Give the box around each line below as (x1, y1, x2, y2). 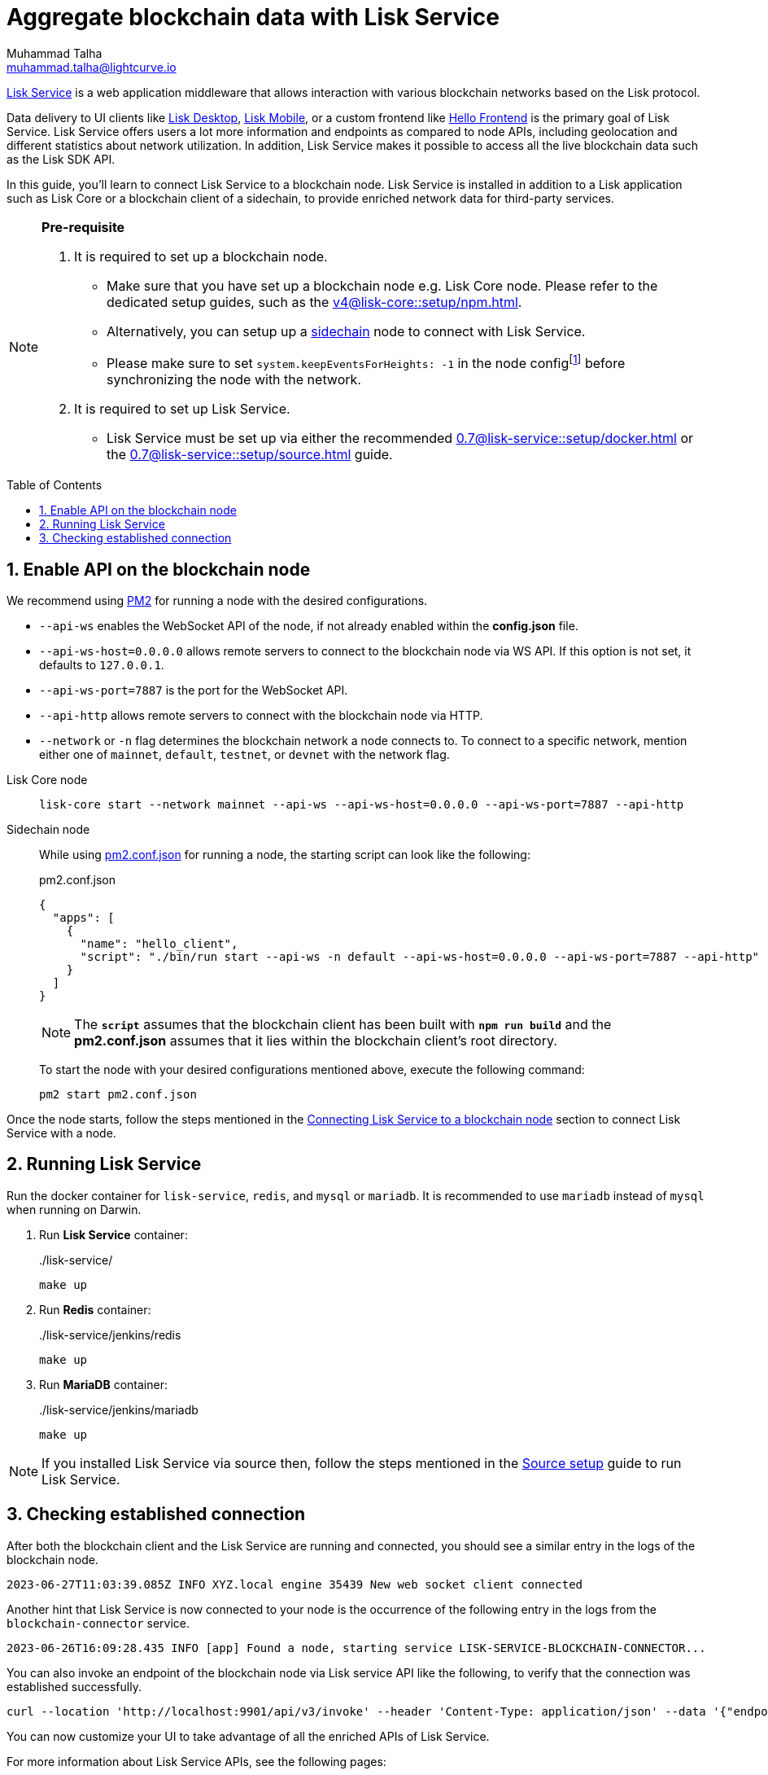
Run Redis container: (39, 1302, 151, 1317)
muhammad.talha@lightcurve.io (7, 59, 177, 74)
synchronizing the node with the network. (107, 371, 361, 388)
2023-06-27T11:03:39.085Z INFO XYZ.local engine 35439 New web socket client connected (7, 1577, 583, 1591)
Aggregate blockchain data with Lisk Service (7, 3, 500, 31)
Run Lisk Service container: (39, 1227, 188, 1242)
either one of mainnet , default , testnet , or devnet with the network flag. (39, 747, 450, 761)
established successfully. (7, 1679, 142, 1694)
